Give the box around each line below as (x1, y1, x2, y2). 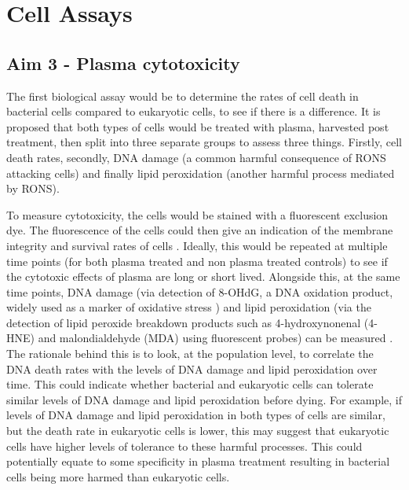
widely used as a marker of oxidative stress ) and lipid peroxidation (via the (6, 299, 371, 315)
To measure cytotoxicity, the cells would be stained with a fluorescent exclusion (6, 206, 389, 223)
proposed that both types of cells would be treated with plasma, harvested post (6, 118, 389, 134)
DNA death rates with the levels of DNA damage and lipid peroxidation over (6, 360, 378, 377)
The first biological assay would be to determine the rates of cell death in (6, 87, 359, 104)
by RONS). (6, 180, 60, 197)
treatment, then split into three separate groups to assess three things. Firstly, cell (6, 134, 402, 150)
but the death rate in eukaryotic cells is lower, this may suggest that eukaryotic (6, 422, 389, 439)
